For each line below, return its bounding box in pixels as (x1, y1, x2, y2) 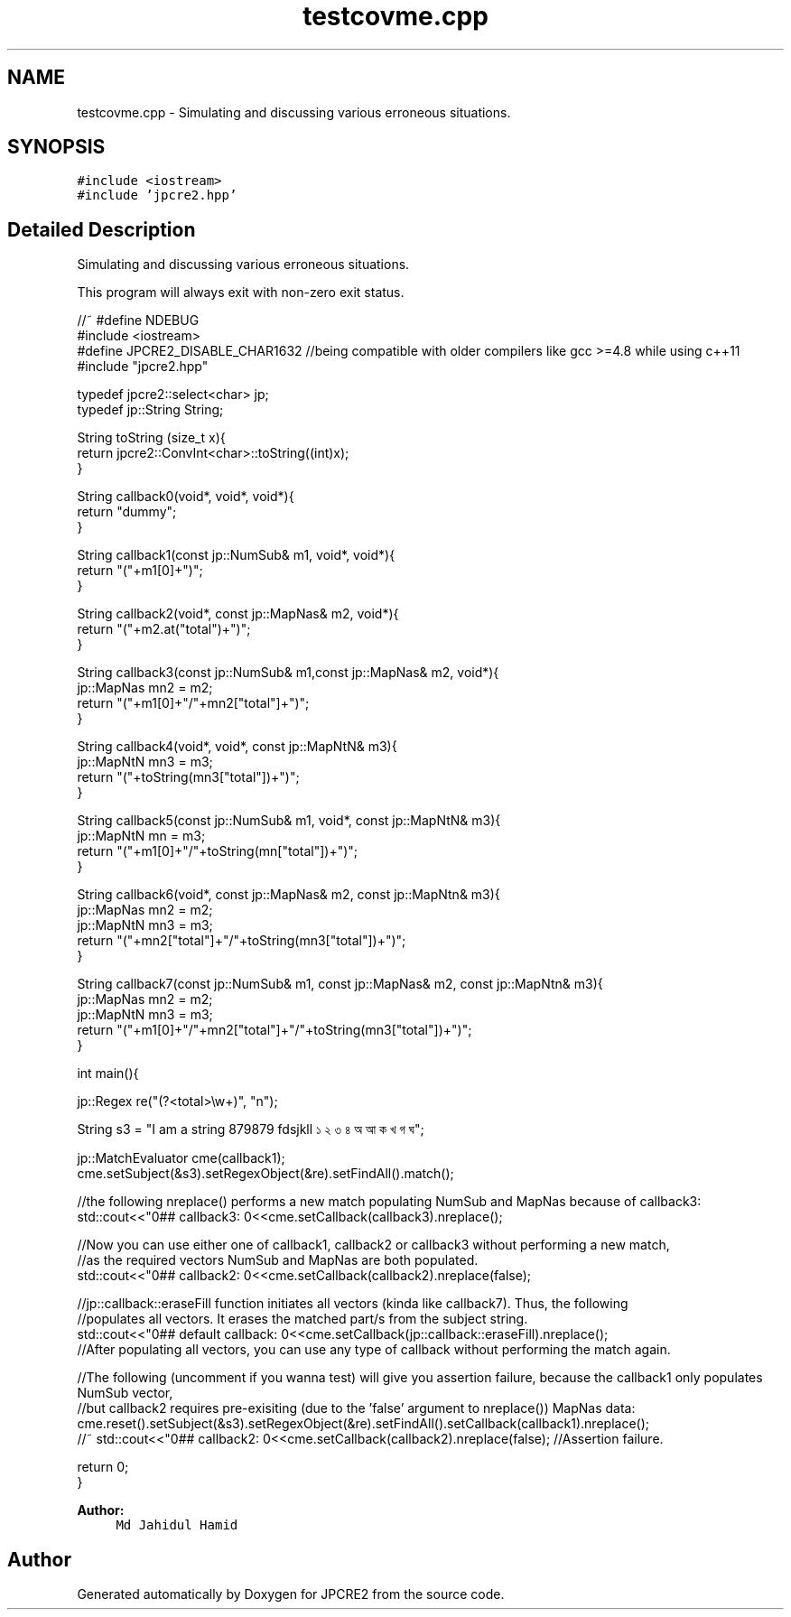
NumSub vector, (77, 1385, 173, 1401)
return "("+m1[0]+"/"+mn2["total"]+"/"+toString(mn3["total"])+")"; (77, 1022, 472, 1038)
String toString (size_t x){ (77, 430, 226, 446)
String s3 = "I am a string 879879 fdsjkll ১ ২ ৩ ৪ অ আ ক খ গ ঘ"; (77, 1121, 424, 1138)
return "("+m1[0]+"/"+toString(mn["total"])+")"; (77, 843, 358, 860)
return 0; (77, 1459, 129, 1475)
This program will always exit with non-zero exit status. (77, 284, 405, 301)
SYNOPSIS (7, 135, 106, 159)
